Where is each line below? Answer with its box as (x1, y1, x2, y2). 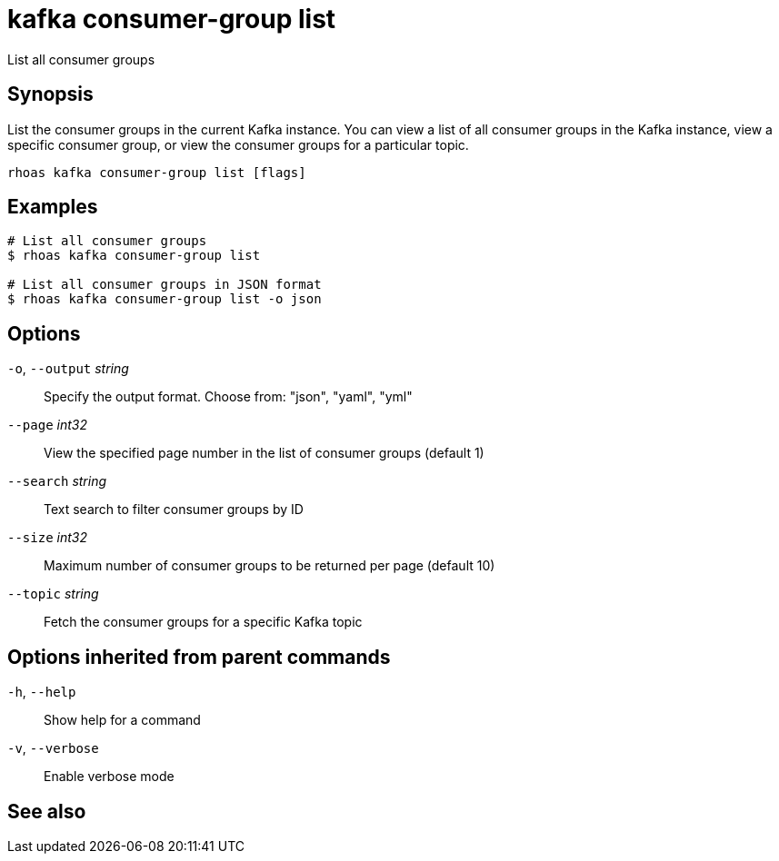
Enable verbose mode (44, 768, 175, 785)
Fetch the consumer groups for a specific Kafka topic (44, 614, 363, 630)
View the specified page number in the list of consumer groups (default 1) (44, 445, 484, 461)
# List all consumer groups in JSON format (7, 277, 322, 292)
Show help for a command (44, 712, 201, 728)
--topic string (7, 586, 99, 602)
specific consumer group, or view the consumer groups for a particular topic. (7, 136, 469, 153)
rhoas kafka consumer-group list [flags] (7, 164, 306, 180)
